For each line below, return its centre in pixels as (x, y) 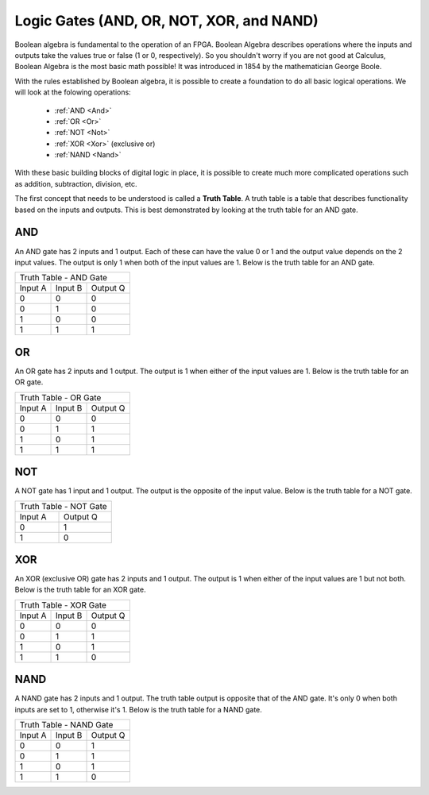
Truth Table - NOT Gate (63, 506)
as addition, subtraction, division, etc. (76, 183)
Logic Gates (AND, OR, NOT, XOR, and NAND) (167, 21)
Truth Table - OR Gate (60, 397)
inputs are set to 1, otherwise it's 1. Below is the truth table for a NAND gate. (138, 709)
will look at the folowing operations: (73, 92)
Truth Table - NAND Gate (66, 725)
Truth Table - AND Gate (63, 278)
